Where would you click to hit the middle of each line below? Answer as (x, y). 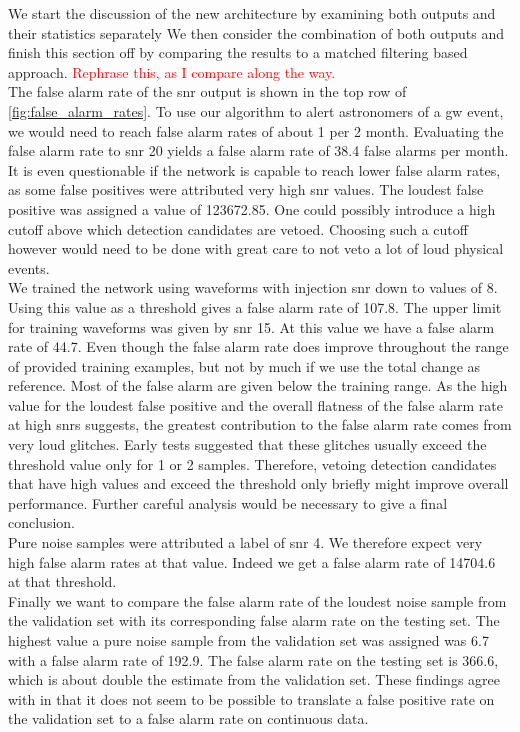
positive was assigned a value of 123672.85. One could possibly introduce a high (252, 208)
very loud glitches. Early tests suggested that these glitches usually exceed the (247, 444)
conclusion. (41, 522)
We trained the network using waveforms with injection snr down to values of (245, 287)
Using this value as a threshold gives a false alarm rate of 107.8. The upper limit (255, 306)
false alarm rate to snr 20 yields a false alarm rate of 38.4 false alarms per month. (258, 150)
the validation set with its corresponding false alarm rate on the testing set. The (254, 620)
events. (29, 267)
